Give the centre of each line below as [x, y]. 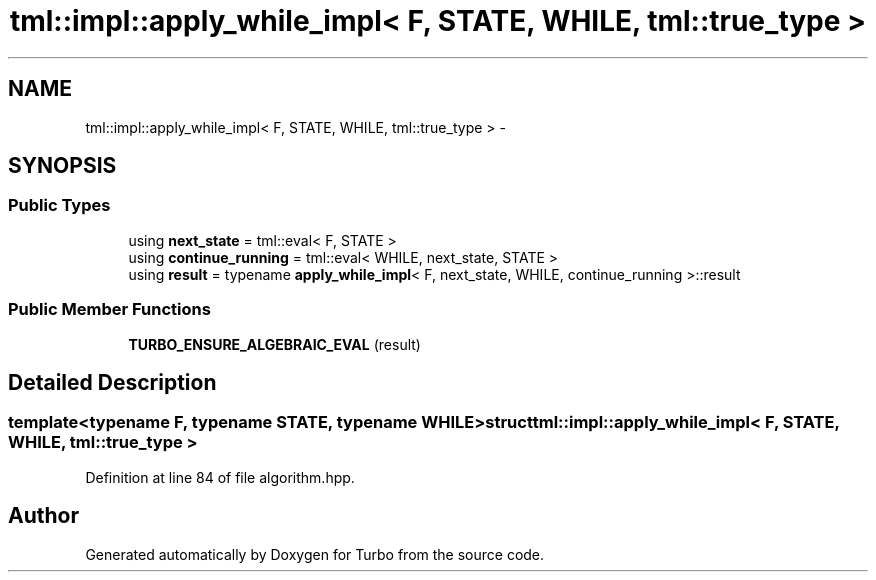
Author [43, 516]
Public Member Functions [109, 309]
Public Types [59, 205]
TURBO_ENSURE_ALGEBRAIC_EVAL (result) [274, 344]
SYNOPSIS [62, 166]
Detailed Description [112, 382]
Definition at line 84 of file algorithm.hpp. [220, 477]
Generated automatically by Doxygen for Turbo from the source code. [315, 554]
